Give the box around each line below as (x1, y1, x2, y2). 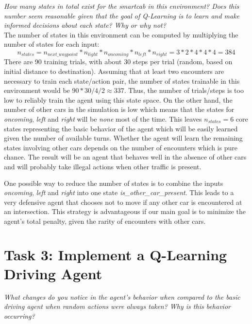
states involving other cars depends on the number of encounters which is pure (4, 142, 237, 152)
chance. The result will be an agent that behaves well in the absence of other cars (4, 152, 247, 162)
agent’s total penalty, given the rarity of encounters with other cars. (4, 216, 206, 226)
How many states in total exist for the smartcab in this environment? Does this (4, 1, 239, 11)
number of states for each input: (4, 39, 100, 49)
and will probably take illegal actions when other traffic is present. (4, 161, 202, 171)
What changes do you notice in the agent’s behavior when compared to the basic (4, 291, 240, 302)
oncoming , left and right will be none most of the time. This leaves (4, 113, 202, 124)
